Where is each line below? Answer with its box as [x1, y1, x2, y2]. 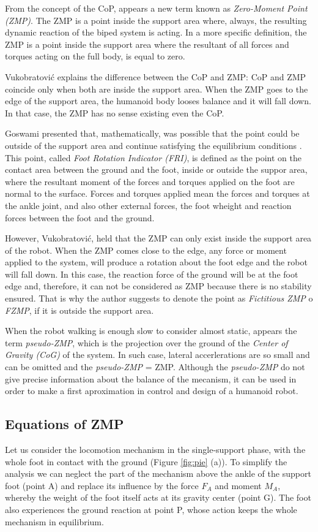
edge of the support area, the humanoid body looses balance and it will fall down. [5, 94, 311, 107]
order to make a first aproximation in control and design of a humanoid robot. [5, 384, 298, 397]
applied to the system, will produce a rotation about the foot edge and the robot [5, 256, 308, 268]
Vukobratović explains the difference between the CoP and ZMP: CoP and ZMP [5, 70, 306, 83]
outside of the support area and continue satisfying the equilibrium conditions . [5, 139, 302, 151]
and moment [215, 479, 262, 492]
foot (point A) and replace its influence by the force [5, 479, 199, 492]
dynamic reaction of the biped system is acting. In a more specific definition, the [5, 26, 307, 39]
